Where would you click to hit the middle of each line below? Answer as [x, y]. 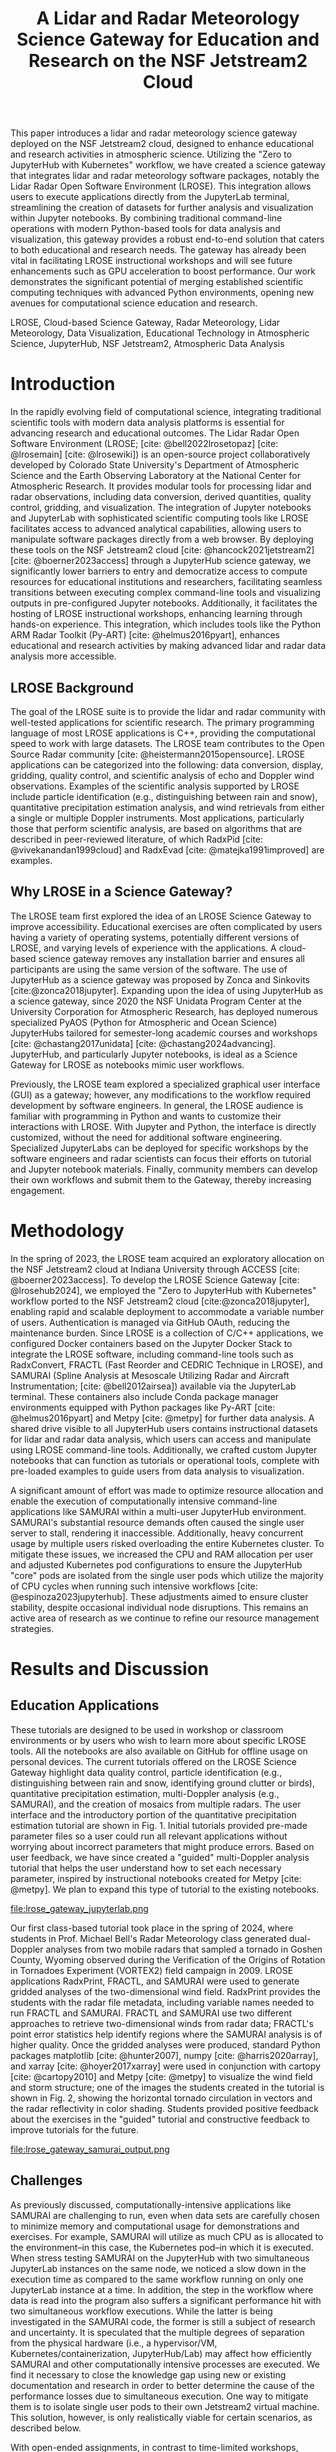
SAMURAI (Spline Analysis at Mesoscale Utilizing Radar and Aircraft [150, 1375]
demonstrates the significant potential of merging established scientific [157, 282]
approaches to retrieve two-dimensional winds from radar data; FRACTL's [162, 2023]
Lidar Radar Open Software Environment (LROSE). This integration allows [161, 186]
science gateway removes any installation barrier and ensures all [171, 958]
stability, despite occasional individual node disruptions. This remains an [159, 1607]
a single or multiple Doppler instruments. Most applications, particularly [157, 818]
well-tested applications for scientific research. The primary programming [162, 722]
